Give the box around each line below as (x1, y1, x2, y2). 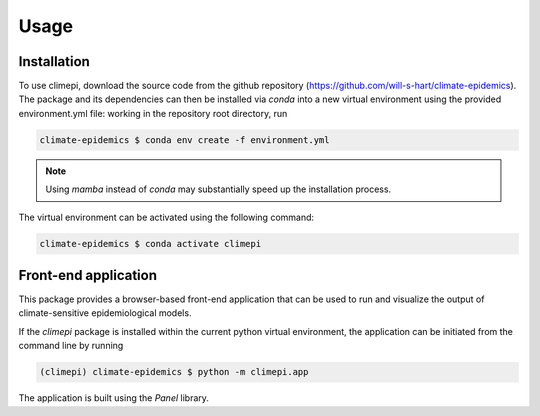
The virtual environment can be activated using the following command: (18, 211, 315, 223)
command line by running (18, 340, 124, 352)
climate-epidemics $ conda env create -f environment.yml (39, 134, 330, 145)
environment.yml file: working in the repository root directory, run (18, 107, 288, 119)
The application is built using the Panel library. (18, 392, 210, 404)
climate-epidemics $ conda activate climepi (39, 238, 262, 249)
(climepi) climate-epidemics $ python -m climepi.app (39, 366, 309, 378)
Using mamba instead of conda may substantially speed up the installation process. (45, 183, 392, 195)
